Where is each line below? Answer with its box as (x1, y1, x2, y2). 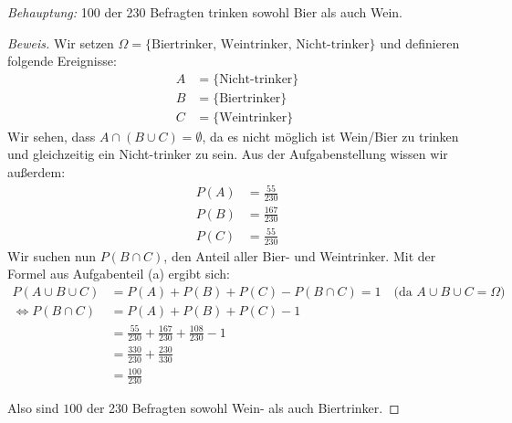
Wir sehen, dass (7, 126, 96, 145)
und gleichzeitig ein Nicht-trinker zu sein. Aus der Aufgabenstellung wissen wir (7, 144, 448, 164)
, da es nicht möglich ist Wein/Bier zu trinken (202, 126, 459, 145)
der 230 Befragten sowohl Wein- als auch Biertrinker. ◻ (86, 398, 400, 418)
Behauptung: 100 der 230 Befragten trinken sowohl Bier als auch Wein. (7, 3, 402, 21)
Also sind (7, 398, 59, 418)
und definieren (380, 33, 460, 52)
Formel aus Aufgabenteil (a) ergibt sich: (7, 264, 230, 283)
